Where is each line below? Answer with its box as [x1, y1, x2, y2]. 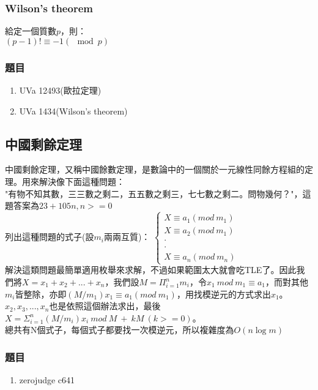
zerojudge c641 [19, 373, 75, 386]
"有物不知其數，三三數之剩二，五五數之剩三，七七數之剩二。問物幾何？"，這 [5, 187, 311, 200]
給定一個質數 [5, 24, 56, 37]
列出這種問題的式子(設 [5, 230, 94, 243]
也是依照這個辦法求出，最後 [49, 299, 161, 312]
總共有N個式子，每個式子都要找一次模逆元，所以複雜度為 [5, 323, 234, 336]
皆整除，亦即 [15, 287, 67, 300]
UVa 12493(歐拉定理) [19, 84, 102, 97]
